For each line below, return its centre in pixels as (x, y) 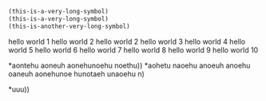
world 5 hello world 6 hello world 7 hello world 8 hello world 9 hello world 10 (133, 50)
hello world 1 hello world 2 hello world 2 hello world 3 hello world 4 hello (127, 41)
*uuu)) (19, 89)
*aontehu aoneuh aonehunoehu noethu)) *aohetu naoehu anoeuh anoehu (129, 65)
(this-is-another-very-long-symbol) (69, 26)
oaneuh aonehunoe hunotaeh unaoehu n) (77, 74)
